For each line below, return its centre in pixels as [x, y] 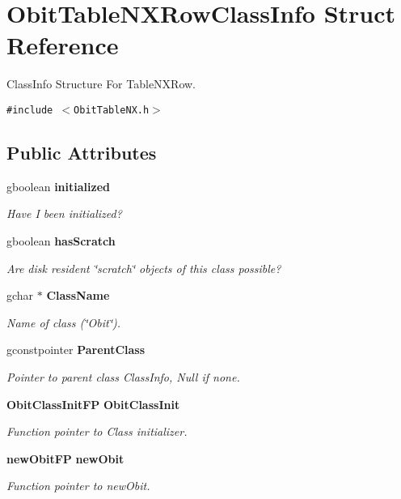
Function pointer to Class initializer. [97, 431]
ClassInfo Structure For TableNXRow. [101, 84]
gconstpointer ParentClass [76, 350]
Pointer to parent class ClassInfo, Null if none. [123, 376]
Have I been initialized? [64, 213]
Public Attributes [82, 152]
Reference [63, 45]
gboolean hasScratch [61, 240]
